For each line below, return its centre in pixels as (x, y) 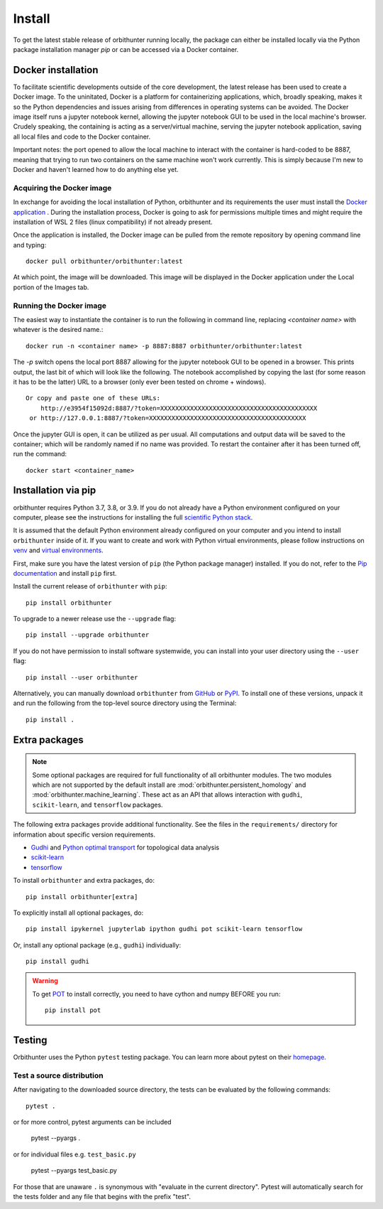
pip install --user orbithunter (82, 677)
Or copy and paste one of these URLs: (93, 398)
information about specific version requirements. (84, 834)
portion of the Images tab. (51, 287)
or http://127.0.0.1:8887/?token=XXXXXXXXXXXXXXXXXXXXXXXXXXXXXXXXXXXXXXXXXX (168, 418)
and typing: (30, 245)
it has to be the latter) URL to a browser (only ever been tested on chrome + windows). (140, 382)
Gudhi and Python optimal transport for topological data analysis (125, 847)
